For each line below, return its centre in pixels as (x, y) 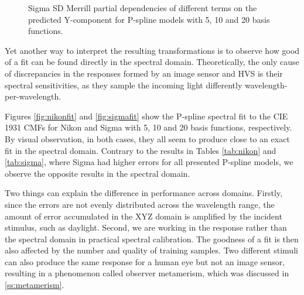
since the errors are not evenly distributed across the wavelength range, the (140, 204)
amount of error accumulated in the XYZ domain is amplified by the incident (144, 216)
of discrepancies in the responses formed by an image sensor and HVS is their (144, 73)
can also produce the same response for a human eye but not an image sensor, (145, 261)
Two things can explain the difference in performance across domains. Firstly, (144, 193)
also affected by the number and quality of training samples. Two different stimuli (151, 250)
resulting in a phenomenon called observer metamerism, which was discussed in (147, 273)
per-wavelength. (33, 96)
